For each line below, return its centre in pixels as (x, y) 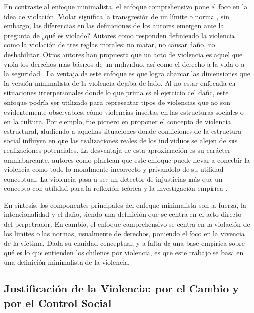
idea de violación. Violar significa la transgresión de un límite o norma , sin (116, 16)
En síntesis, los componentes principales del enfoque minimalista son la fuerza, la (125, 204)
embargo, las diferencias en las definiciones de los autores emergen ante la (114, 26)
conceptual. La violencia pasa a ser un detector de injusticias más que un (113, 178)
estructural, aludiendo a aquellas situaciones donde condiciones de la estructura (123, 131)
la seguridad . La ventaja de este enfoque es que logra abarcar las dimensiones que (127, 73)
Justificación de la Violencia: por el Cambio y (122, 288)
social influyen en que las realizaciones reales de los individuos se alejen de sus (121, 140)
